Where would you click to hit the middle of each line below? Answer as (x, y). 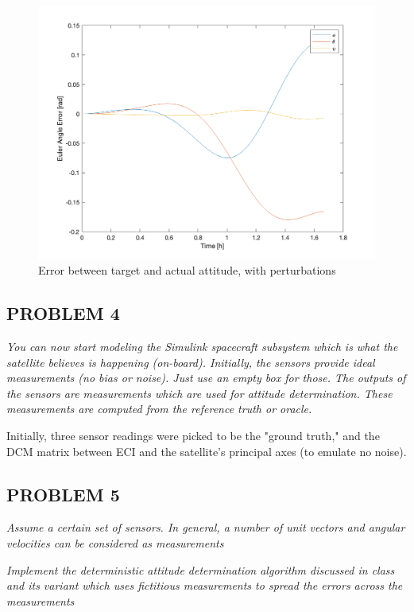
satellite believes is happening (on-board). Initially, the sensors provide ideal (191, 362)
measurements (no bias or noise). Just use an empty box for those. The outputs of (206, 378)
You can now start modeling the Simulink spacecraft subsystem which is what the (202, 346)
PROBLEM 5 (63, 494)
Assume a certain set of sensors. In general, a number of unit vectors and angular (206, 527)
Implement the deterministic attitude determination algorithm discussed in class (201, 569)
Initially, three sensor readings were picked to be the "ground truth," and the (193, 435)
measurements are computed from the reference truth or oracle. (159, 409)
